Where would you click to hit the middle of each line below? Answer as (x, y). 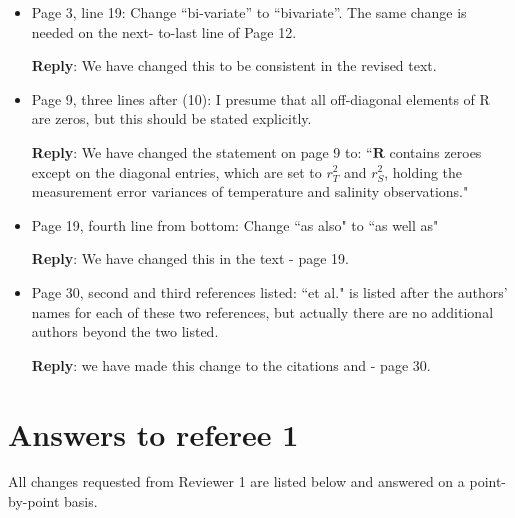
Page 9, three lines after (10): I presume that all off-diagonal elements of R (260, 98)
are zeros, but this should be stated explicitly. (171, 118)
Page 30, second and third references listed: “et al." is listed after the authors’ (269, 291)
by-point (34, 501)
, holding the (423, 171)
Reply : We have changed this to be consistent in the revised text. (234, 65)
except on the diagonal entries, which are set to (176, 171)
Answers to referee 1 (153, 433)
